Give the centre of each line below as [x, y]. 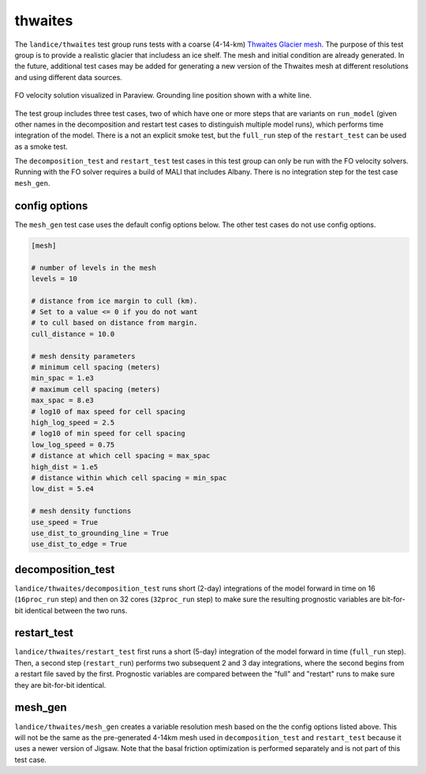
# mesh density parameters [83, 356]
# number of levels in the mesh [94, 268]
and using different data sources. [68, 77]
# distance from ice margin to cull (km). [114, 301]
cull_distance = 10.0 [73, 334]
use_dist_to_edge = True [79, 544]
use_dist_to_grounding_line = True [100, 533]
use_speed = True [65, 522]
